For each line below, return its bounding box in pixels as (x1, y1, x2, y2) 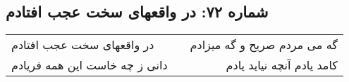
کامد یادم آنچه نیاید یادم (226, 57, 338, 74)
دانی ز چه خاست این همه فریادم (11, 57, 168, 74)
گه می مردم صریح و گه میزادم (190, 36, 338, 53)
